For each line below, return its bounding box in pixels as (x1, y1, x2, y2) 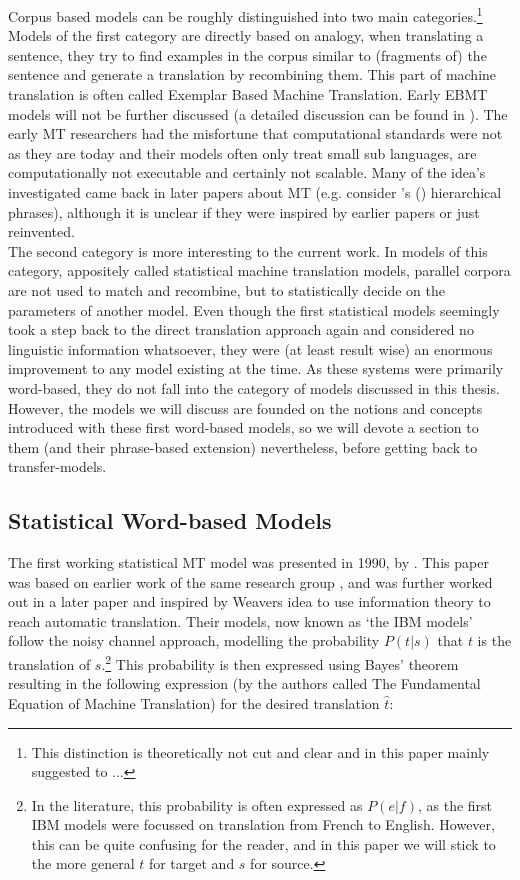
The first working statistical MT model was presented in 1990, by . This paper (8, 552, 489, 573)
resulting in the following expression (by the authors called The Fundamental (8, 673, 481, 694)
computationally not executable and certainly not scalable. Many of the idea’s (8, 162, 486, 183)
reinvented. (8, 221, 75, 242)
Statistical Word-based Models (8, 505, 332, 536)
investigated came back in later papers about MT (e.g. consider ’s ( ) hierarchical (8, 182, 502, 202)
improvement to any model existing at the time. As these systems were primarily (8, 358, 504, 379)
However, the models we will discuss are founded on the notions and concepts (8, 397, 483, 418)
